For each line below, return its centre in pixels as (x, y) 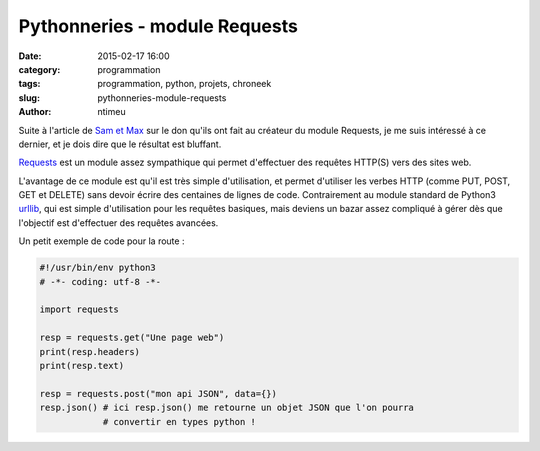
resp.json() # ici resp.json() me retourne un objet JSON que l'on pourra (227, 408)
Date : (30, 56)
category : (39, 69)
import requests (79, 309)
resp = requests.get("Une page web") (132, 338)
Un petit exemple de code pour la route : (101, 241)
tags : (29, 84)
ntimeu (111, 112)
